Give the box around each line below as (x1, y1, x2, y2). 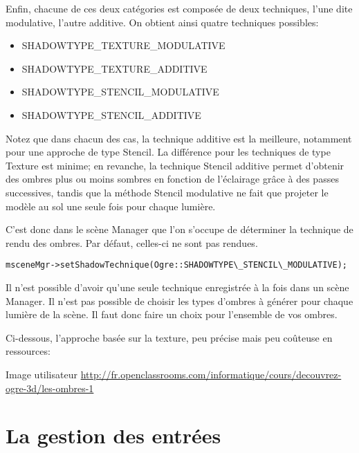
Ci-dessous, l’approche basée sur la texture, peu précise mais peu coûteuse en (6, 330, 333, 344)
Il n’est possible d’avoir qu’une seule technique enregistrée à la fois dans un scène (6, 279, 349, 294)
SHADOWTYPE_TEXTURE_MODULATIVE (21, 38, 225, 53)
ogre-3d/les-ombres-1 (6, 380, 94, 395)
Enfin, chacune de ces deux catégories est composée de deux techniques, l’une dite (6, 1, 353, 15)
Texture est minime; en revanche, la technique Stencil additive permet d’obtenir (6, 158, 344, 172)
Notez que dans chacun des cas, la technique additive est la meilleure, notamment (6, 131, 352, 145)
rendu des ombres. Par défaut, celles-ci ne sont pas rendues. (6, 235, 258, 250)
